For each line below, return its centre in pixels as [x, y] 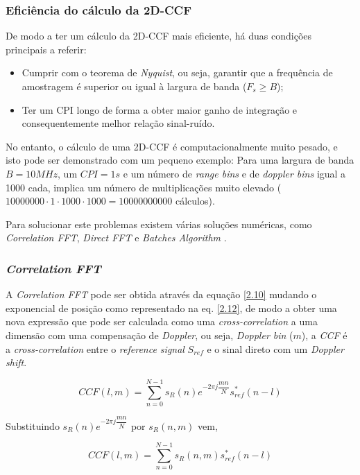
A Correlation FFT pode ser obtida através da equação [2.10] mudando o [161, 294]
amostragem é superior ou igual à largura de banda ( [134, 86]
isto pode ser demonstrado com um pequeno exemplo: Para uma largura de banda [180, 160]
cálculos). [195, 201]
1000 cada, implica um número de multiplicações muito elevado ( [144, 187]
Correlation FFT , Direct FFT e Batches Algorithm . [116, 237]
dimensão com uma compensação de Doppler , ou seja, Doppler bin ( [149, 335]
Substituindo [33, 425]
